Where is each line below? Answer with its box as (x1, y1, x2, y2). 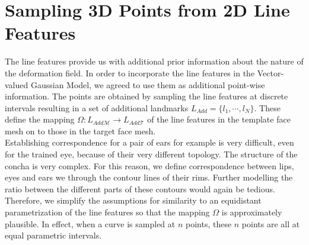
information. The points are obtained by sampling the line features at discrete (5, 90, 288, 102)
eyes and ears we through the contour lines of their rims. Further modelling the (5, 171, 293, 183)
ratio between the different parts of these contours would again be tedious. (5, 182, 275, 195)
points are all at (241, 217, 300, 230)
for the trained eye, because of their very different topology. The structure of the (5, 148, 298, 160)
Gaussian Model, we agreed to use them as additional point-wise (30, 78, 265, 91)
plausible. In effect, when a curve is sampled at (5, 217, 176, 230)
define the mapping (5, 113, 75, 125)
